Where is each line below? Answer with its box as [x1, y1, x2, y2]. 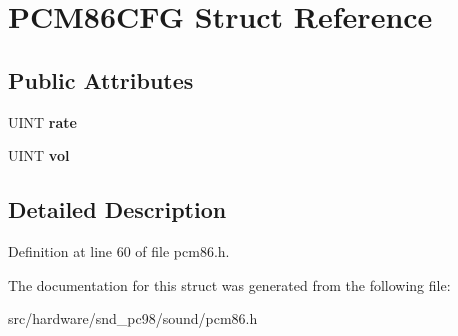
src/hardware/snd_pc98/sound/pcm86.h [8, 308, 258, 329]
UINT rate [8, 111, 77, 132]
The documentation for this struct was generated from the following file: [8, 274, 451, 295]
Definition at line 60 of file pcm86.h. [8, 240, 230, 261]
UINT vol [8, 145, 70, 166]
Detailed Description [8, 194, 227, 225]
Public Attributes [8, 64, 194, 95]
